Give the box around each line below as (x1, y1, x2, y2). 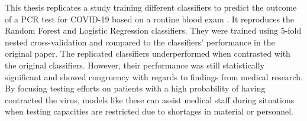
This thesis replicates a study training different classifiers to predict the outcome (5, 1, 297, 13)
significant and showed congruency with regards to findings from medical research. (5, 70, 303, 83)
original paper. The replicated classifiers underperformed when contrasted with (5, 47, 290, 60)
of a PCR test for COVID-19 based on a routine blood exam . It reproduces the (5, 12, 295, 25)
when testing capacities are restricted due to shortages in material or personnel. (5, 105, 293, 117)
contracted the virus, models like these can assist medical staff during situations (5, 93, 295, 106)
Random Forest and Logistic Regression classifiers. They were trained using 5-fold (5, 24, 302, 37)
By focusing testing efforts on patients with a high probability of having (5, 82, 266, 94)
